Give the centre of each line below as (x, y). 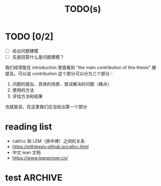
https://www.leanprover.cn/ (40, 158)
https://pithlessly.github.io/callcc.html (50, 146)
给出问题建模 (25, 51)
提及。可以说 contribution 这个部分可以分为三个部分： (60, 74)
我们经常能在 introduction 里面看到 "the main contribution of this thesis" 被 (81, 68)
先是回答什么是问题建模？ (38, 57)
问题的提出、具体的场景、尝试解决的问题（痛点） (62, 84)
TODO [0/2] (29, 37)
